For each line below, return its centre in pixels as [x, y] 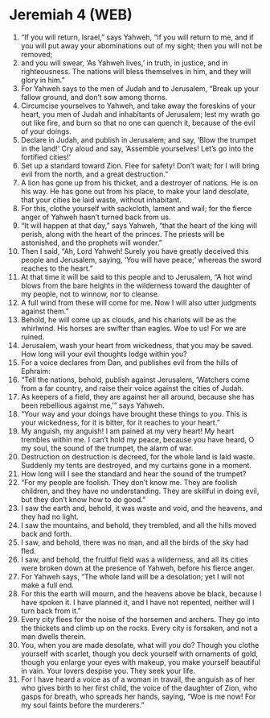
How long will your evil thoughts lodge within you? [104, 354]
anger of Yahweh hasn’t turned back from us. [96, 217]
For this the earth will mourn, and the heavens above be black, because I [141, 593]
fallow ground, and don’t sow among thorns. [94, 97]
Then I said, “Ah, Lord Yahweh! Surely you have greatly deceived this [135, 251]
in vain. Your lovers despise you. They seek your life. [108, 670]
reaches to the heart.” [57, 268]
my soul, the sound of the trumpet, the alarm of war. [107, 448]
